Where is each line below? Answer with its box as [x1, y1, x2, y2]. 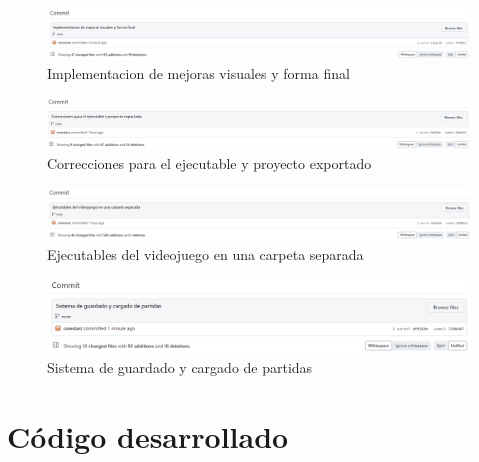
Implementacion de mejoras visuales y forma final [47, 62, 350, 83]
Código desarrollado [7, 415, 289, 456]
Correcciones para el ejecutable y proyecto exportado [47, 153, 372, 174]
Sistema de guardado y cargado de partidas [47, 356, 313, 377]
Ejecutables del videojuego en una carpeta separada [47, 243, 364, 264]
